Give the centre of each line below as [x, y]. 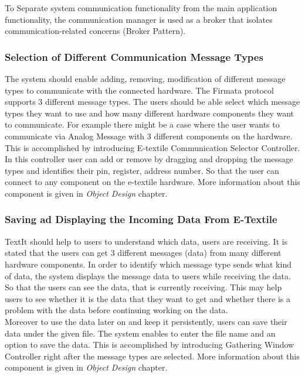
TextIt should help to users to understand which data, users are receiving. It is [146, 241]
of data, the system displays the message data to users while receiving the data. [148, 275]
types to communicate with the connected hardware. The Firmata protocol [139, 90]
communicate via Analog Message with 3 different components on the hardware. [149, 136]
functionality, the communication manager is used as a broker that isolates [139, 19]
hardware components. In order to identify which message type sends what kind [148, 264]
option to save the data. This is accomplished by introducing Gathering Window [150, 345]
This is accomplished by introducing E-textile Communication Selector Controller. [152, 147]
